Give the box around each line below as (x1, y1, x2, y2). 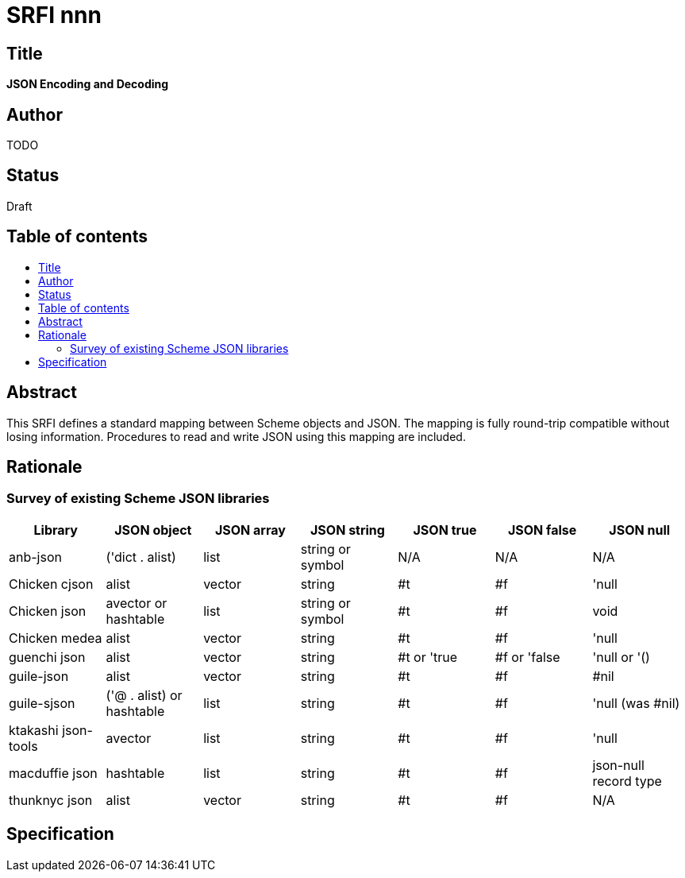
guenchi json (9, 648, 86, 665)
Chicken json (9, 602, 87, 619)
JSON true (413, 521, 477, 538)
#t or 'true (398, 648, 458, 665)
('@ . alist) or (106, 687, 183, 703)
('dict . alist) (106, 548, 176, 565)
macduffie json (9, 764, 98, 781)
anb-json (9, 548, 62, 565)
